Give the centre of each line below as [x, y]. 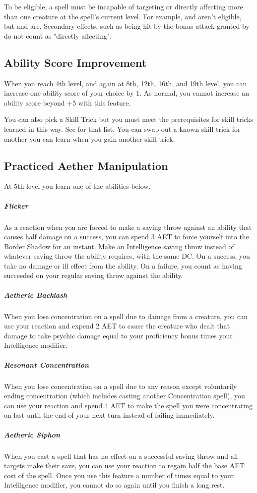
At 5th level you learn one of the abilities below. [77, 186]
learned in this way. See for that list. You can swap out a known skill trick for [122, 129]
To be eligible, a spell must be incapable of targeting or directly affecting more [124, 6]
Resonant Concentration [47, 364]
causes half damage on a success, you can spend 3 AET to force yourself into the [127, 237]
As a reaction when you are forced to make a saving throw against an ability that [128, 227]
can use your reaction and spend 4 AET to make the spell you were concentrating [128, 405]
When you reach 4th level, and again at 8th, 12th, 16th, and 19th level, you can [126, 83]
